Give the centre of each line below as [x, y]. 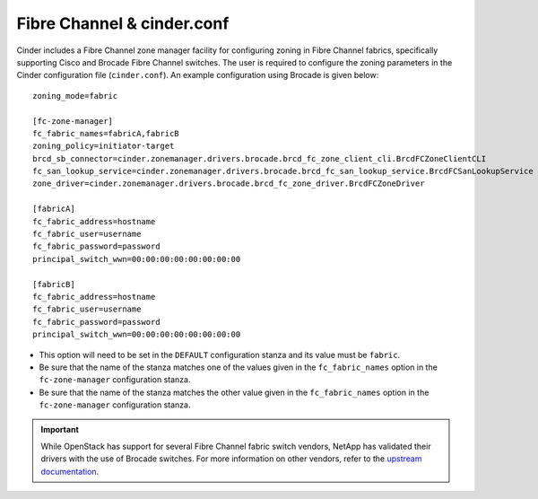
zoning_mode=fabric [75, 96]
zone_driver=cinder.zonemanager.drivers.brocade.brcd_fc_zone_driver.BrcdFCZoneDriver [229, 184]
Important [60, 430]
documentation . [70, 471]
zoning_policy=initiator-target [104, 146]
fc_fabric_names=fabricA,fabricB [106, 133]
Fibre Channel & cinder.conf [123, 23]
